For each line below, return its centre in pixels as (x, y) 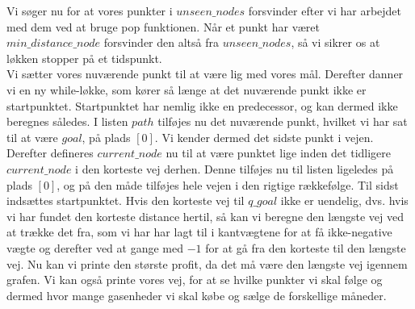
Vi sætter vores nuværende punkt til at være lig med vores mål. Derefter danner (205, 74)
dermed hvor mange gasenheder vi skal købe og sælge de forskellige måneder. (197, 295)
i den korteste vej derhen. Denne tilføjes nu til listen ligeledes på (235, 168)
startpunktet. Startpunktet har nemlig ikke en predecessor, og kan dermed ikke (202, 105)
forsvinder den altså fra (161, 42)
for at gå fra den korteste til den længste (306, 247)
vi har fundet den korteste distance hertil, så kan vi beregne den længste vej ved (205, 216)
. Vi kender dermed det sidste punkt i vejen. (264, 137)
